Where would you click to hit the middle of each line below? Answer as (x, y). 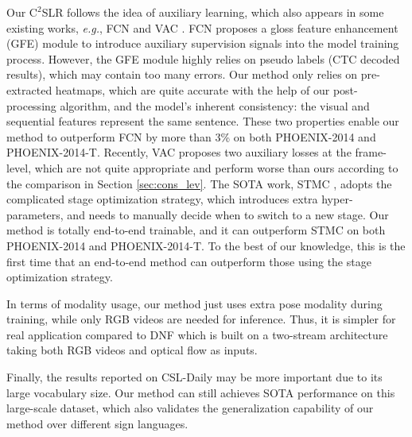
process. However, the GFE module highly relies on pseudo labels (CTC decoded (203, 58)
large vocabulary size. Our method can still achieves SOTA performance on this (201, 392)
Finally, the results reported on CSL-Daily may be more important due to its (194, 377)
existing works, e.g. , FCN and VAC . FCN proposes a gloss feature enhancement (202, 27)
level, (19, 167)
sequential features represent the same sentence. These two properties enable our (203, 121)
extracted (29, 89)
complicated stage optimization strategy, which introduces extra (162, 199)
